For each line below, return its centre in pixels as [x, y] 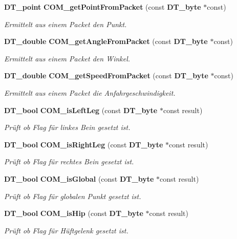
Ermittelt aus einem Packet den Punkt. [66, 24]
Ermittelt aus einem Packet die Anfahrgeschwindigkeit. [90, 92]
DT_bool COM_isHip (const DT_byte [74, 213]
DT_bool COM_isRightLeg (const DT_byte [84, 144]
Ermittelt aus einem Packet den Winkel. [67, 58]
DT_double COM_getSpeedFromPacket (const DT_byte [106, 75]
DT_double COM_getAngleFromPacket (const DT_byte [106, 41]
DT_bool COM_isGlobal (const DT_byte [79, 178]
